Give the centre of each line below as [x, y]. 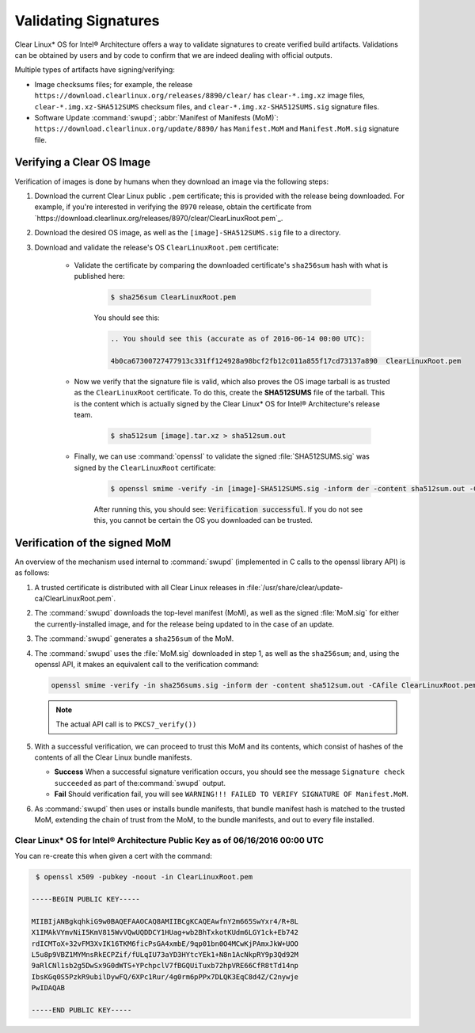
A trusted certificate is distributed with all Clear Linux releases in [140, 587]
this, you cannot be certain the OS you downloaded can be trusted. [203, 520]
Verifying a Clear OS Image [83, 162]
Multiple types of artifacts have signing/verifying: [95, 70]
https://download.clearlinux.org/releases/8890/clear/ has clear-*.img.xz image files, [200, 96]
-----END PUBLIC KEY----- [82, 1010]
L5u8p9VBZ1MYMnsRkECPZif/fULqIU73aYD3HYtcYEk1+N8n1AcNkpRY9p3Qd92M [165, 954]
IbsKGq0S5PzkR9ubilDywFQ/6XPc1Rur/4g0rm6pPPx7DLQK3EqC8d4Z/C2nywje [165, 977]
